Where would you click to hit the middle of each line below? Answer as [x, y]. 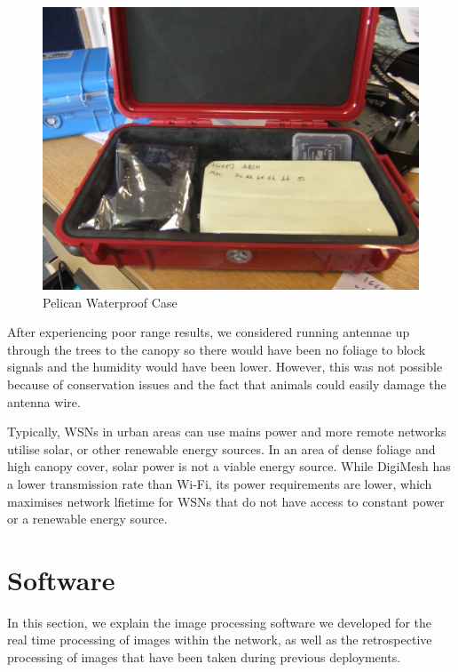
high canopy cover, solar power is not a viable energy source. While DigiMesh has [229, 466]
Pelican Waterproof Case [110, 302]
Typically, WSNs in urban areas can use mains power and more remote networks [227, 432]
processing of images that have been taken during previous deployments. [204, 657]
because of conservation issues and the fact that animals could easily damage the [227, 384]
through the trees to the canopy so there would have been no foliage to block [217, 349]
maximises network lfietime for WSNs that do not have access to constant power [226, 501]
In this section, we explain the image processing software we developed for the [220, 622]
